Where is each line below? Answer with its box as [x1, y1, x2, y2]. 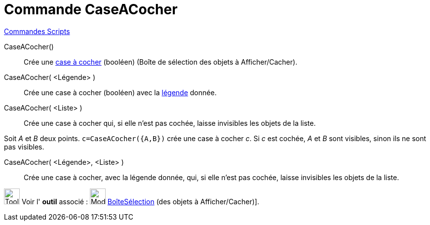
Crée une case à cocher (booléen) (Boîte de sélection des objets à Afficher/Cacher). [24, 57, 298, 66]
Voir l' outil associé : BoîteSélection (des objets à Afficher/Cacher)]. [21, 197, 259, 206]
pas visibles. [4, 142, 44, 151]
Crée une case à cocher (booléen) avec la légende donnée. [24, 88, 217, 97]
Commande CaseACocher [4, 1, 178, 18]
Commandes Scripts [4, 27, 70, 36]
